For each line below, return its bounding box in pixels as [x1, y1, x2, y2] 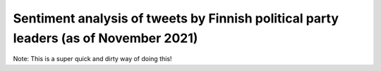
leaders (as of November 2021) [13, 30, 198, 46]
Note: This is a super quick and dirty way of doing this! [13, 55, 172, 63]
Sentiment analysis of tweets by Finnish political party [13, 11, 339, 26]
